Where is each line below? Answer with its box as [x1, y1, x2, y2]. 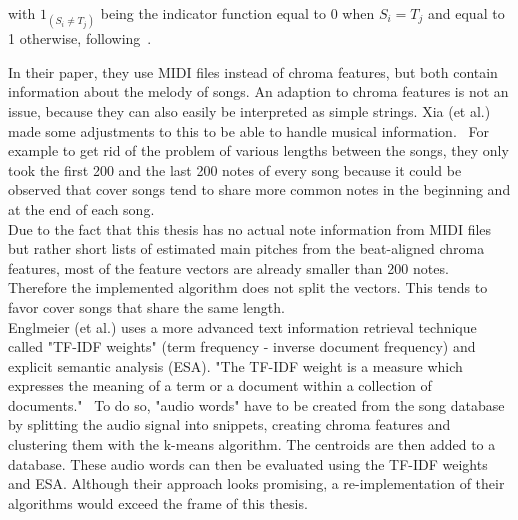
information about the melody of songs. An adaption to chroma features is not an [8, 81, 509, 102]
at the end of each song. [8, 198, 155, 219]
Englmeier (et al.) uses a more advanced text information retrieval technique [8, 316, 477, 337]
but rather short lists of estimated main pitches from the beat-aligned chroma [8, 238, 485, 259]
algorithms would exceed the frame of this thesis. [8, 492, 308, 513]
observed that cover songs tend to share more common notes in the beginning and [8, 179, 511, 200]
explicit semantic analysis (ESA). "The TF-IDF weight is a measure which [8, 355, 463, 376]
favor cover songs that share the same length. [8, 296, 285, 317]
